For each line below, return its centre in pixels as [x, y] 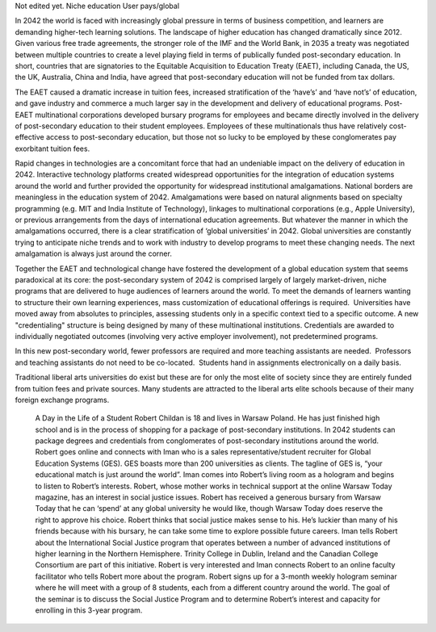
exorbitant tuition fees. [52, 149]
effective [29, 137]
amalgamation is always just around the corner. [94, 253]
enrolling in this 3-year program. [89, 610]
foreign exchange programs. [62, 400]
